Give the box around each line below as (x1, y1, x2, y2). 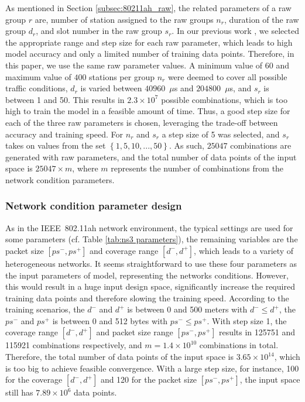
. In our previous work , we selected (172, 25, 299, 37)
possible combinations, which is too (161, 93, 287, 105)
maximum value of (5, 70, 71, 83)
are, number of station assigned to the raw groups (35, 13, 214, 25)
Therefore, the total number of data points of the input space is (5, 351, 234, 363)
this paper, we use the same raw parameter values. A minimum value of (5, 59, 263, 71)
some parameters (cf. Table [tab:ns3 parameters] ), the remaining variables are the (5, 233, 298, 245)
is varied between (80, 82, 142, 94)
